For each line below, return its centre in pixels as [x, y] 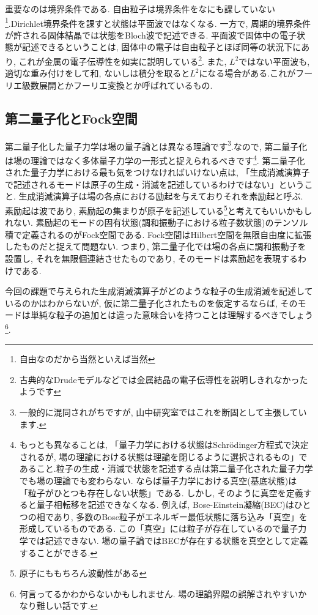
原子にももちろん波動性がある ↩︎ [83, 573]
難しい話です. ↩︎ [67, 606]
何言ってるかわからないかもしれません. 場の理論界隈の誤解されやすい [159, 593]
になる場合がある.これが [247, 73]
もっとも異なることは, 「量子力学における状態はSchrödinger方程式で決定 [164, 445]
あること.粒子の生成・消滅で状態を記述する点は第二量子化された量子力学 [166, 468]
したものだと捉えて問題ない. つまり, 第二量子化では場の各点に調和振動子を [156, 246]
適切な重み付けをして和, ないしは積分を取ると [98, 73]
